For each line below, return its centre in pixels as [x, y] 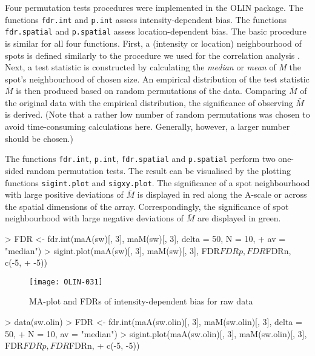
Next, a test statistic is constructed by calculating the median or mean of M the [153, 67]
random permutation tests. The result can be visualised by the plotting [158, 170]
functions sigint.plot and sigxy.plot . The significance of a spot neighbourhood [157, 182]
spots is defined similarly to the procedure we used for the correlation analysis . [152, 55]
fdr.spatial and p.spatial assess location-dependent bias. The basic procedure [156, 31]
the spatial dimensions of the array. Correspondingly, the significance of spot [147, 206]
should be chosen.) [39, 138]
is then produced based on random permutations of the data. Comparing [151, 91]
